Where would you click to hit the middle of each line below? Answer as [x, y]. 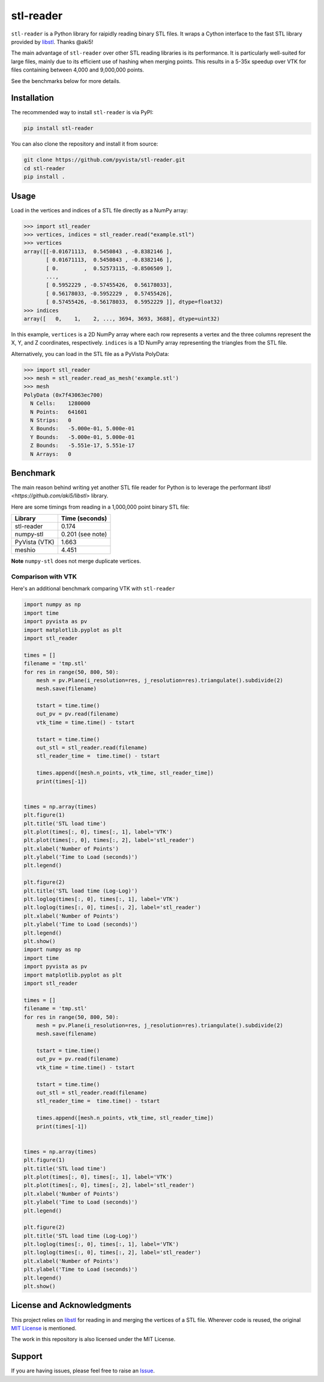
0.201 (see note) [84, 534]
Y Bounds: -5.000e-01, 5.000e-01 [82, 437]
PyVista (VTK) [34, 542]
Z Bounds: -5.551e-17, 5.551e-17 [82, 446]
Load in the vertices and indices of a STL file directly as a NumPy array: [100, 210]
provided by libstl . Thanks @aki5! [52, 41]
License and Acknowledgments [71, 1305]
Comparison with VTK [44, 577]
